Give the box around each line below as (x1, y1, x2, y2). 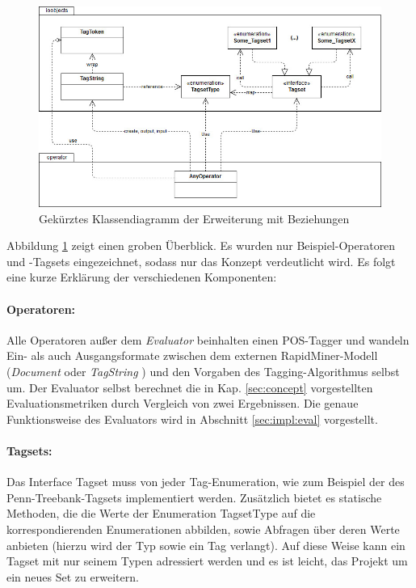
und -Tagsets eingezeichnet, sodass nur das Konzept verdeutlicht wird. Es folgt (6, 252, 396, 269)
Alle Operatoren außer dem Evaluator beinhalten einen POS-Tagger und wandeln (6, 331, 410, 348)
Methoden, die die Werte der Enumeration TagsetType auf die (6, 505, 316, 522)
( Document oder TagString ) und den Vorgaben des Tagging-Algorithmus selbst (6, 362, 400, 379)
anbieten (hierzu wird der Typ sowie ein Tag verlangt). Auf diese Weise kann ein (6, 536, 405, 553)
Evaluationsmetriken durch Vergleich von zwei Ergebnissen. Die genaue (6, 395, 359, 412)
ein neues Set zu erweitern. (6, 568, 139, 585)
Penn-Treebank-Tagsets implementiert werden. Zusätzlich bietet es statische (6, 489, 382, 506)
